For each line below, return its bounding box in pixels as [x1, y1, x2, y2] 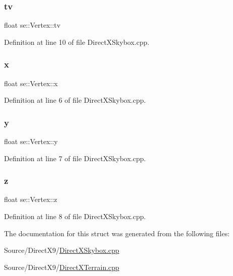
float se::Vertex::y [4, 136, 58, 147]
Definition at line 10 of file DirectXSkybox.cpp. [4, 36, 149, 47]
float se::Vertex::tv [4, 20, 61, 30]
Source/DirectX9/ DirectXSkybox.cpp [4, 245, 119, 255]
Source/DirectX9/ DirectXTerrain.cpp [4, 261, 119, 272]
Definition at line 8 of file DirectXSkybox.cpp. [4, 211, 146, 222]
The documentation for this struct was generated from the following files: [4, 228, 230, 238]
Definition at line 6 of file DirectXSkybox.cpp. [4, 95, 146, 105]
